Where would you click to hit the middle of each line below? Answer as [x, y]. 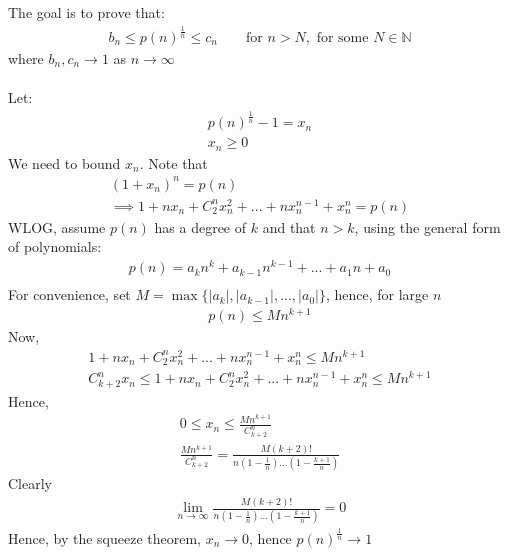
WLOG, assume [57, 226]
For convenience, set [69, 294]
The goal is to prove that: [86, 12]
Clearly [30, 483]
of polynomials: [55, 246]
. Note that [173, 162]
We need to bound [64, 162]
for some [342, 37]
